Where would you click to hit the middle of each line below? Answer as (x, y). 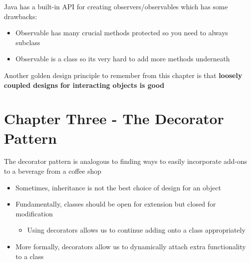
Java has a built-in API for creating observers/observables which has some (116, 6)
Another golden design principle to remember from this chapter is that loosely (123, 75)
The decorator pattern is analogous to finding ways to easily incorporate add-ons (125, 161)
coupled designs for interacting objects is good (84, 85)
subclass (28, 42)
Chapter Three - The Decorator (114, 118)
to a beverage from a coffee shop (53, 171)
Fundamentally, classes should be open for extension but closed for (116, 204)
